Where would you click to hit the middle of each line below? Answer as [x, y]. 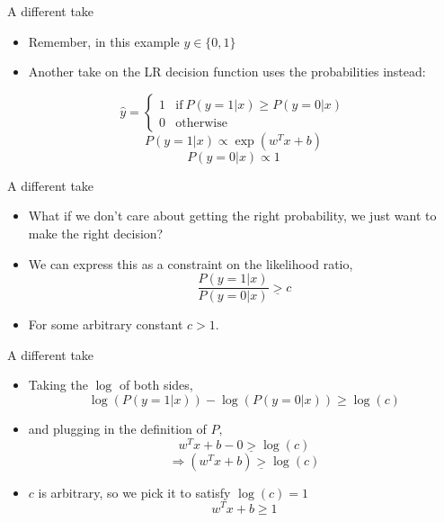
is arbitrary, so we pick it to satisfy [134, 492]
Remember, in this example [104, 41]
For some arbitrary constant [106, 324]
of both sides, [156, 385]
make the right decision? [96, 233]
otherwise [201, 123]
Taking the [58, 385]
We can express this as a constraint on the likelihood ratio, [191, 263]
